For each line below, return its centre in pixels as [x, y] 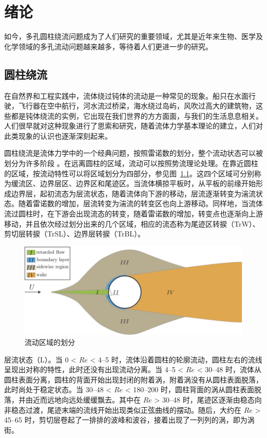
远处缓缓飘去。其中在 [104, 399]
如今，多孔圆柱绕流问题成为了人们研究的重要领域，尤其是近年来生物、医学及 [133, 36]
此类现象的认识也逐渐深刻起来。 [58, 135]
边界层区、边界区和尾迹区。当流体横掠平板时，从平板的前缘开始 [148, 183]
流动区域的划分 [50, 342]
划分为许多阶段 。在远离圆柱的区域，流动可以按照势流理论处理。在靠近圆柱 [131, 163]
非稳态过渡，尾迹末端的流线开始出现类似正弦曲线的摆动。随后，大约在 [123, 409]
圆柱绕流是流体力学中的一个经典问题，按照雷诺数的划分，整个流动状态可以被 [133, 153]
